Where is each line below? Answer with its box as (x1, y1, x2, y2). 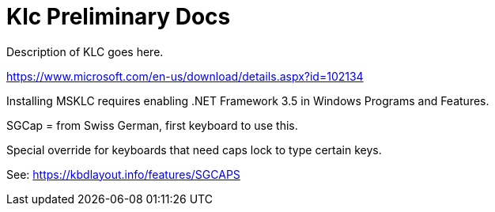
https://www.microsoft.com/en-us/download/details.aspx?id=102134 (6, 69, 364, 83)
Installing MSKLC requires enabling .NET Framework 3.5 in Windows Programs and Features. (6, 93, 489, 108)
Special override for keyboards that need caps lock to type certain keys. (6, 142, 382, 157)
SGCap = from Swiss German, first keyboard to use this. (6, 118, 298, 132)
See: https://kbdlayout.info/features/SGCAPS (6, 167, 240, 181)
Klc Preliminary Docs (6, 3, 231, 30)
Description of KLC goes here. (6, 44, 164, 59)
